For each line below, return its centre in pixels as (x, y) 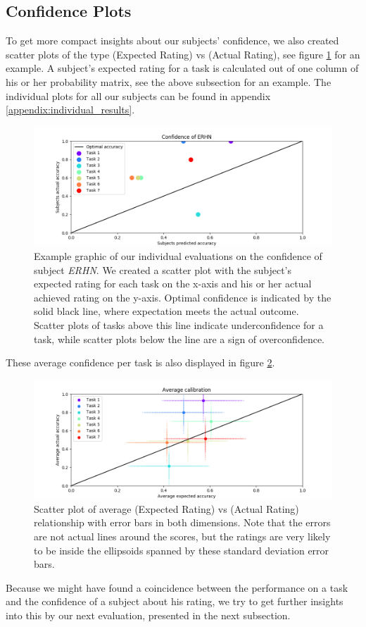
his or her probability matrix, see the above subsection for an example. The (169, 81)
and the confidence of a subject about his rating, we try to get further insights (175, 601)
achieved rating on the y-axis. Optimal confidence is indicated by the (183, 297)
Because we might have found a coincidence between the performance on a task (177, 587)
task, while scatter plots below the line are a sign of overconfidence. (179, 339)
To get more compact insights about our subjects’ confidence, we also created (172, 41)
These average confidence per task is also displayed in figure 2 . (140, 362)
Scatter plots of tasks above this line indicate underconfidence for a (179, 324)
